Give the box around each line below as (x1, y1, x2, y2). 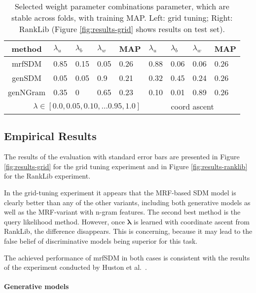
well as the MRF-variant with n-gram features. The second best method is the (4, 207, 241, 217)
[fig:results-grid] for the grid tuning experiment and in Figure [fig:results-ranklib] (4, 161, 248, 171)
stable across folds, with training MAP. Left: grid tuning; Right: (11, 12, 233, 23)
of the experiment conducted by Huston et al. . (4, 262, 147, 272)
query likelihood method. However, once (4, 216, 125, 226)
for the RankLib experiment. (4, 171, 91, 181)
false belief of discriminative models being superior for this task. (4, 235, 198, 246)
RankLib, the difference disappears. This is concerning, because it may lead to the (4, 226, 253, 236)
